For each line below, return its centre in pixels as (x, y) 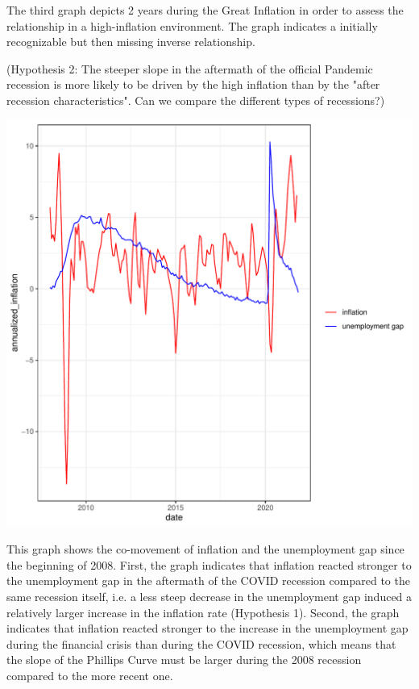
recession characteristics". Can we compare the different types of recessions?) (196, 100)
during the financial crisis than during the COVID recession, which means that (201, 643)
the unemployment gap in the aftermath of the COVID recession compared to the (208, 580)
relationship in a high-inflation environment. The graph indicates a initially (192, 25)
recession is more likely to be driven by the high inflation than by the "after (193, 84)
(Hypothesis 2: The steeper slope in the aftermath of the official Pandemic (190, 68)
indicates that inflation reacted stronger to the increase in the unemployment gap (207, 628)
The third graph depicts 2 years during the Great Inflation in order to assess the (205, 10)
